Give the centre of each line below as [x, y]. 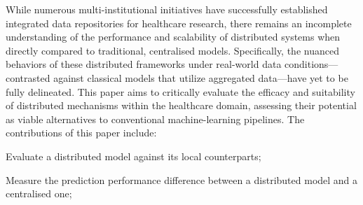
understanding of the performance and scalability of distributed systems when [173, 37]
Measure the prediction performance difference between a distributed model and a [182, 179]
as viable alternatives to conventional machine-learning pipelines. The [155, 119]
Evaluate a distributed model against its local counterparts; [133, 156]
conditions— [311, 64]
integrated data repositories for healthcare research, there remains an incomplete [179, 23]
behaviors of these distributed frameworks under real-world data [144, 64]
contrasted [28, 77]
